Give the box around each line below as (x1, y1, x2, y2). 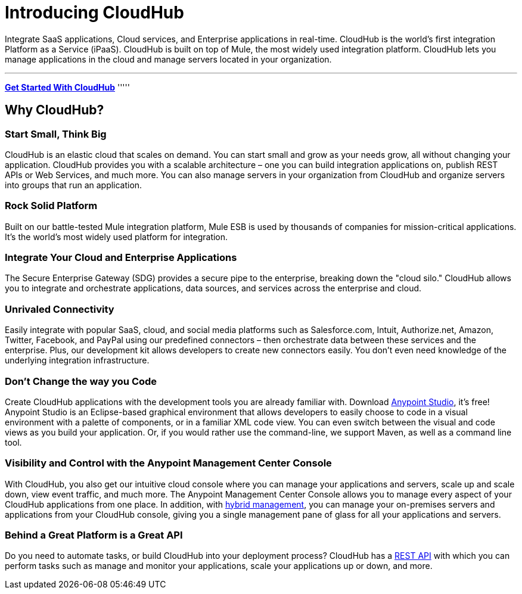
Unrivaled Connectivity (5, 303, 114, 315)
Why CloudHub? (5, 102, 104, 118)
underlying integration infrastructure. (5, 355, 150, 366)
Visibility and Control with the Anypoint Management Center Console (5, 457, 332, 469)
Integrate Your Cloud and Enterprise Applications (5, 251, 237, 264)
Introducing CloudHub (5, 2, 184, 23)
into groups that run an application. (5, 179, 142, 190)
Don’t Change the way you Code (5, 375, 157, 387)
